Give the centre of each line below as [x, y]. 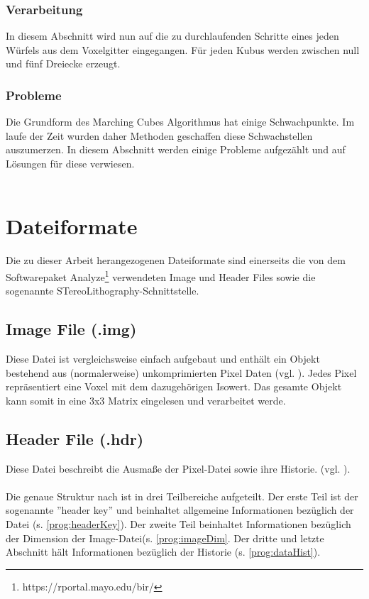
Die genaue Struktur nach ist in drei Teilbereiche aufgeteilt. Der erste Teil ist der [182, 496]
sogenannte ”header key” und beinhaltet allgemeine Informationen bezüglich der [180, 510]
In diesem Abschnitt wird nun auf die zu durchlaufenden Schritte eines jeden [172, 36]
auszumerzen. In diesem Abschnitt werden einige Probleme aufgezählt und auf [176, 149]
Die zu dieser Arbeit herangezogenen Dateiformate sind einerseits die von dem [176, 260]
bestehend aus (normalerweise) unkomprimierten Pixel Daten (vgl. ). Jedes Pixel [181, 372]
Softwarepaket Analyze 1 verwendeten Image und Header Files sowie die [161, 275]
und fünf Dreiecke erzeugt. [63, 64]
